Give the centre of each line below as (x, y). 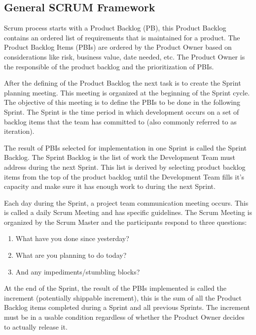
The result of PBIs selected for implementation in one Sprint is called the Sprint (126, 147)
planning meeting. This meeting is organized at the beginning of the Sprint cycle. (127, 92)
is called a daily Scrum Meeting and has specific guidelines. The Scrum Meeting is (128, 212)
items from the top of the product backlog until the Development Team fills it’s (124, 176)
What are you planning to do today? (71, 255)
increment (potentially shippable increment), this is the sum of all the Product (123, 297)
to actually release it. (36, 326)
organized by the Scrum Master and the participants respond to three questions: (126, 222)
